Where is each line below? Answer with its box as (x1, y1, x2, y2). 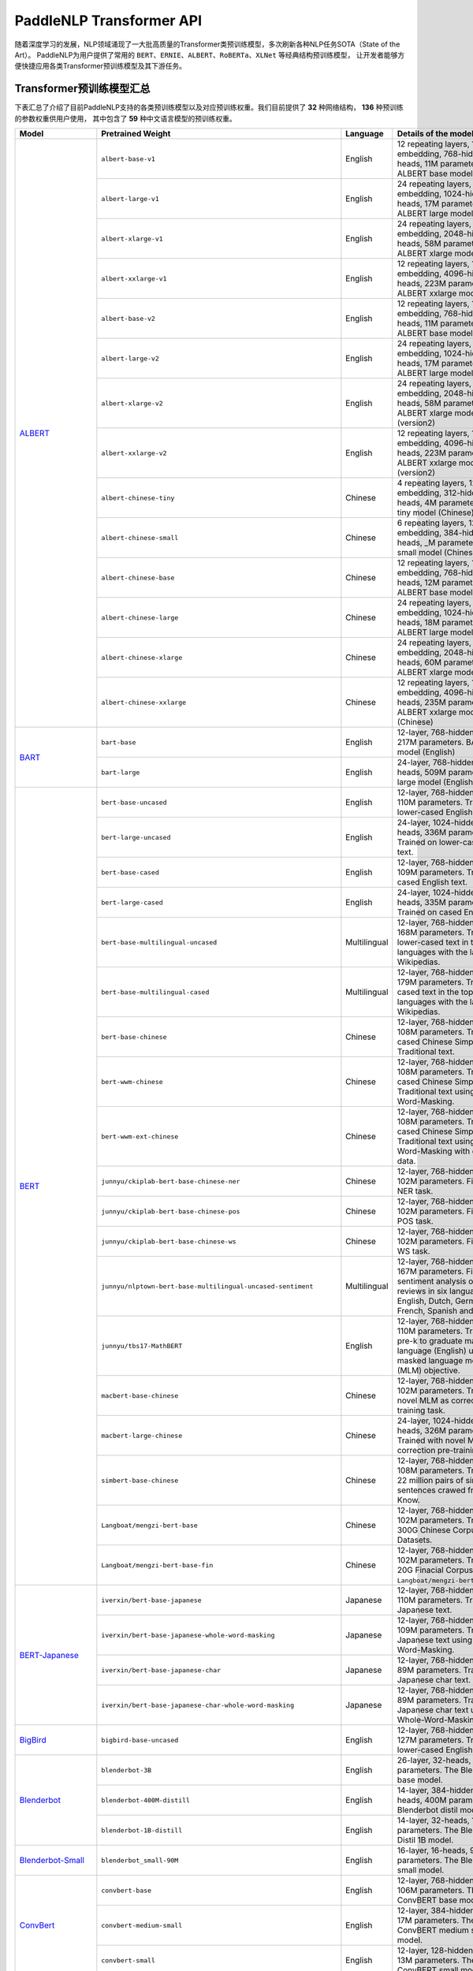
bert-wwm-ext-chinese (101, 1132, 179, 1141)
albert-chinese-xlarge (101, 653, 183, 661)
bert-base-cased (101, 868, 159, 877)
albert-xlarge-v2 (101, 399, 163, 408)
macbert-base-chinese (101, 1392, 179, 1399)
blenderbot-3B (101, 1766, 152, 1774)
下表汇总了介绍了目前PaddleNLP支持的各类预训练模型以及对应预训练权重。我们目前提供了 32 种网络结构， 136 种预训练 (14, 102, 404, 112)
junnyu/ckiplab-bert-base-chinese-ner (101, 1177, 240, 1186)
